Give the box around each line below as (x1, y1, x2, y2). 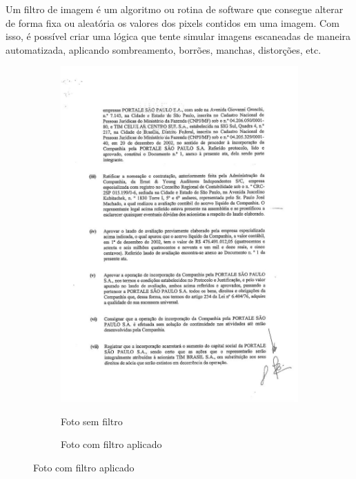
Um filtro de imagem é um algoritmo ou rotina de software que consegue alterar (6, 2, 344, 16)
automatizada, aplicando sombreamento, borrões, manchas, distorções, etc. (6, 42, 322, 57)
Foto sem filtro (61, 414, 123, 428)
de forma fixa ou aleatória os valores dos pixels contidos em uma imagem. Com (6, 15, 339, 30)
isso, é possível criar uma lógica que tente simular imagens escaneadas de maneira (6, 29, 351, 43)
